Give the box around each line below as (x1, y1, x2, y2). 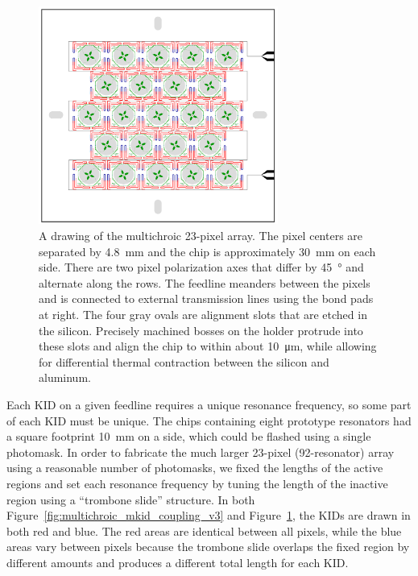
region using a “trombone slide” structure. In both (6, 491, 255, 508)
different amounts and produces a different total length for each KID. (6, 553, 349, 570)
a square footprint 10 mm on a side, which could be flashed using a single (6, 428, 371, 445)
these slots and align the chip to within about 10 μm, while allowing (39, 338, 377, 354)
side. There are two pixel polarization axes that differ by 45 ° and (39, 259, 364, 276)
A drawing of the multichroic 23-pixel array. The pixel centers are (39, 227, 363, 243)
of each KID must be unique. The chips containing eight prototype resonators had (6, 412, 412, 429)
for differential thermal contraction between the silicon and (39, 353, 329, 370)
